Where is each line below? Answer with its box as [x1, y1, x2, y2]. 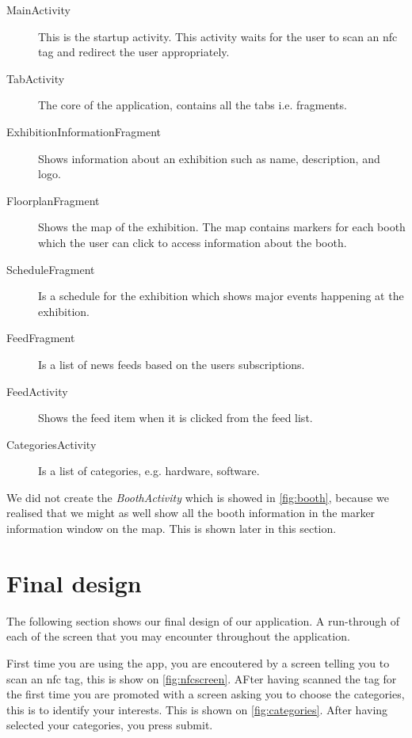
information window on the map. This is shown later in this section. [6, 520, 337, 537]
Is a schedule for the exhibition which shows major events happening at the [38, 287, 404, 304]
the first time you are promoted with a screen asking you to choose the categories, [6, 686, 405, 702]
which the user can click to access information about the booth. [38, 234, 347, 250]
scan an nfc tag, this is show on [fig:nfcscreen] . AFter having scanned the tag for [6, 670, 397, 687]
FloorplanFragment [6, 192, 100, 208]
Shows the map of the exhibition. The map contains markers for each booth [38, 219, 406, 235]
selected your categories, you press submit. [6, 717, 213, 733]
